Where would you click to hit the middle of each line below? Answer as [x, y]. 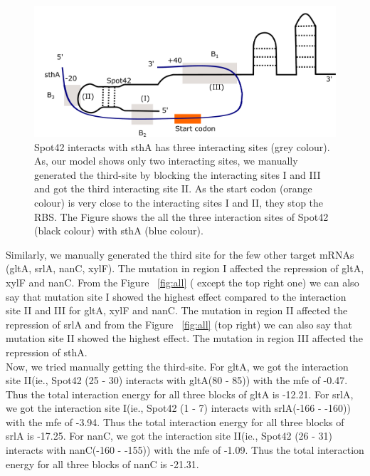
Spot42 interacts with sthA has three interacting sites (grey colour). [182, 146]
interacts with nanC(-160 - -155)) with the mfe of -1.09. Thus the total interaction [185, 450]
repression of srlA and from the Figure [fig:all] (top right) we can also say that [179, 324]
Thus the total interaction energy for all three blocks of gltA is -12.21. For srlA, [180, 394]
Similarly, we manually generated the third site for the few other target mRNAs [180, 254]
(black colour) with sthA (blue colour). [119, 231]
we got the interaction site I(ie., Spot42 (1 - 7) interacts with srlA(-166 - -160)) [178, 408]
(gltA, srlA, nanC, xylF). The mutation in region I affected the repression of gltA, [185, 268]
